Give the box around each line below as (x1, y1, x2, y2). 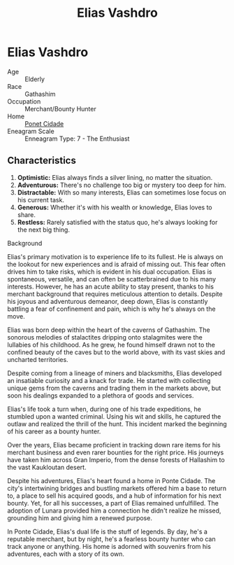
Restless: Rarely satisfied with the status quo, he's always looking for (17, 218, 218, 226)
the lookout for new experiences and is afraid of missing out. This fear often (7, 260, 226, 268)
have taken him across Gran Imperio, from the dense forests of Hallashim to (7, 455, 225, 463)
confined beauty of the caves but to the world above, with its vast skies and (7, 348, 226, 356)
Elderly (24, 75, 45, 83)
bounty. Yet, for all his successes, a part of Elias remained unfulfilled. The (7, 498, 219, 507)
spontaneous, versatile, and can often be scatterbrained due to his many (7, 274, 217, 283)
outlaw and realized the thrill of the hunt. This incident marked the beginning (7, 419, 227, 428)
